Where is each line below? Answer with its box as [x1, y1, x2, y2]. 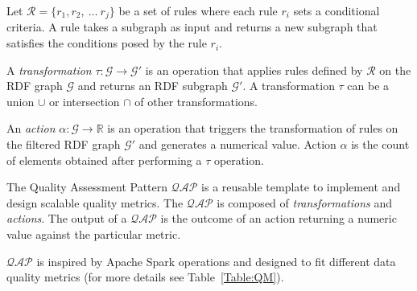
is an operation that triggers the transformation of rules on [107, 120, 398, 137]
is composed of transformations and [217, 194, 392, 211]
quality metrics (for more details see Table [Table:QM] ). [6, 268, 284, 285]
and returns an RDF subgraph [77, 77, 228, 94]
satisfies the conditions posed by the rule [6, 35, 207, 51]
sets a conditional [293, 2, 380, 18]
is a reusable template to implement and [201, 178, 401, 195]
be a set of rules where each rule [118, 2, 278, 18]
